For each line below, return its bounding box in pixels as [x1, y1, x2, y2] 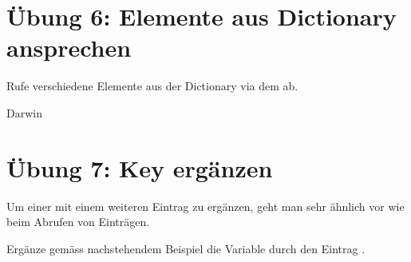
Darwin [6, 104, 42, 121]
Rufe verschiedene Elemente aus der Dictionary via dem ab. [6, 77, 298, 94]
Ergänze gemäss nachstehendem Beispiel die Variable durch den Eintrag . [6, 240, 366, 256]
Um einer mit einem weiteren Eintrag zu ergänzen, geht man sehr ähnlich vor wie [6, 197, 405, 214]
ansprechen [6, 31, 132, 64]
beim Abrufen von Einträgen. [6, 213, 150, 230]
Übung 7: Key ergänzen [6, 151, 273, 184]
